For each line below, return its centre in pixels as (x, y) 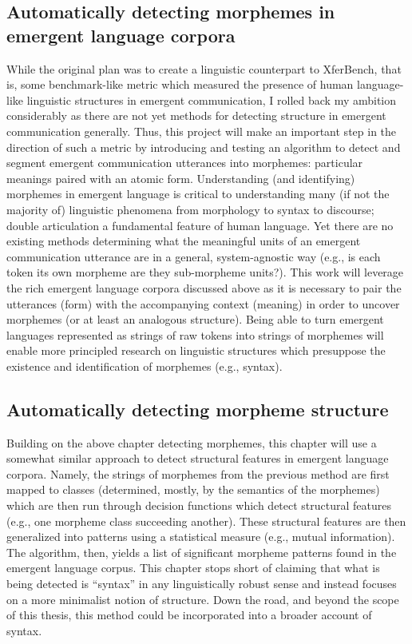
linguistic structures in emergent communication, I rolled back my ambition (212, 99)
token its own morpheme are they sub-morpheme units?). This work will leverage (205, 272)
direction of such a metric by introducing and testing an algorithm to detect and (204, 147)
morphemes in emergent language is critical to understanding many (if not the (198, 194)
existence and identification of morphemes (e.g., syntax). (145, 366)
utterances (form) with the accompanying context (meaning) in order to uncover (203, 303)
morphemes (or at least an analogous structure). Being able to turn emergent (195, 319)
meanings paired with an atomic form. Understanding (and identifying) (181, 178)
